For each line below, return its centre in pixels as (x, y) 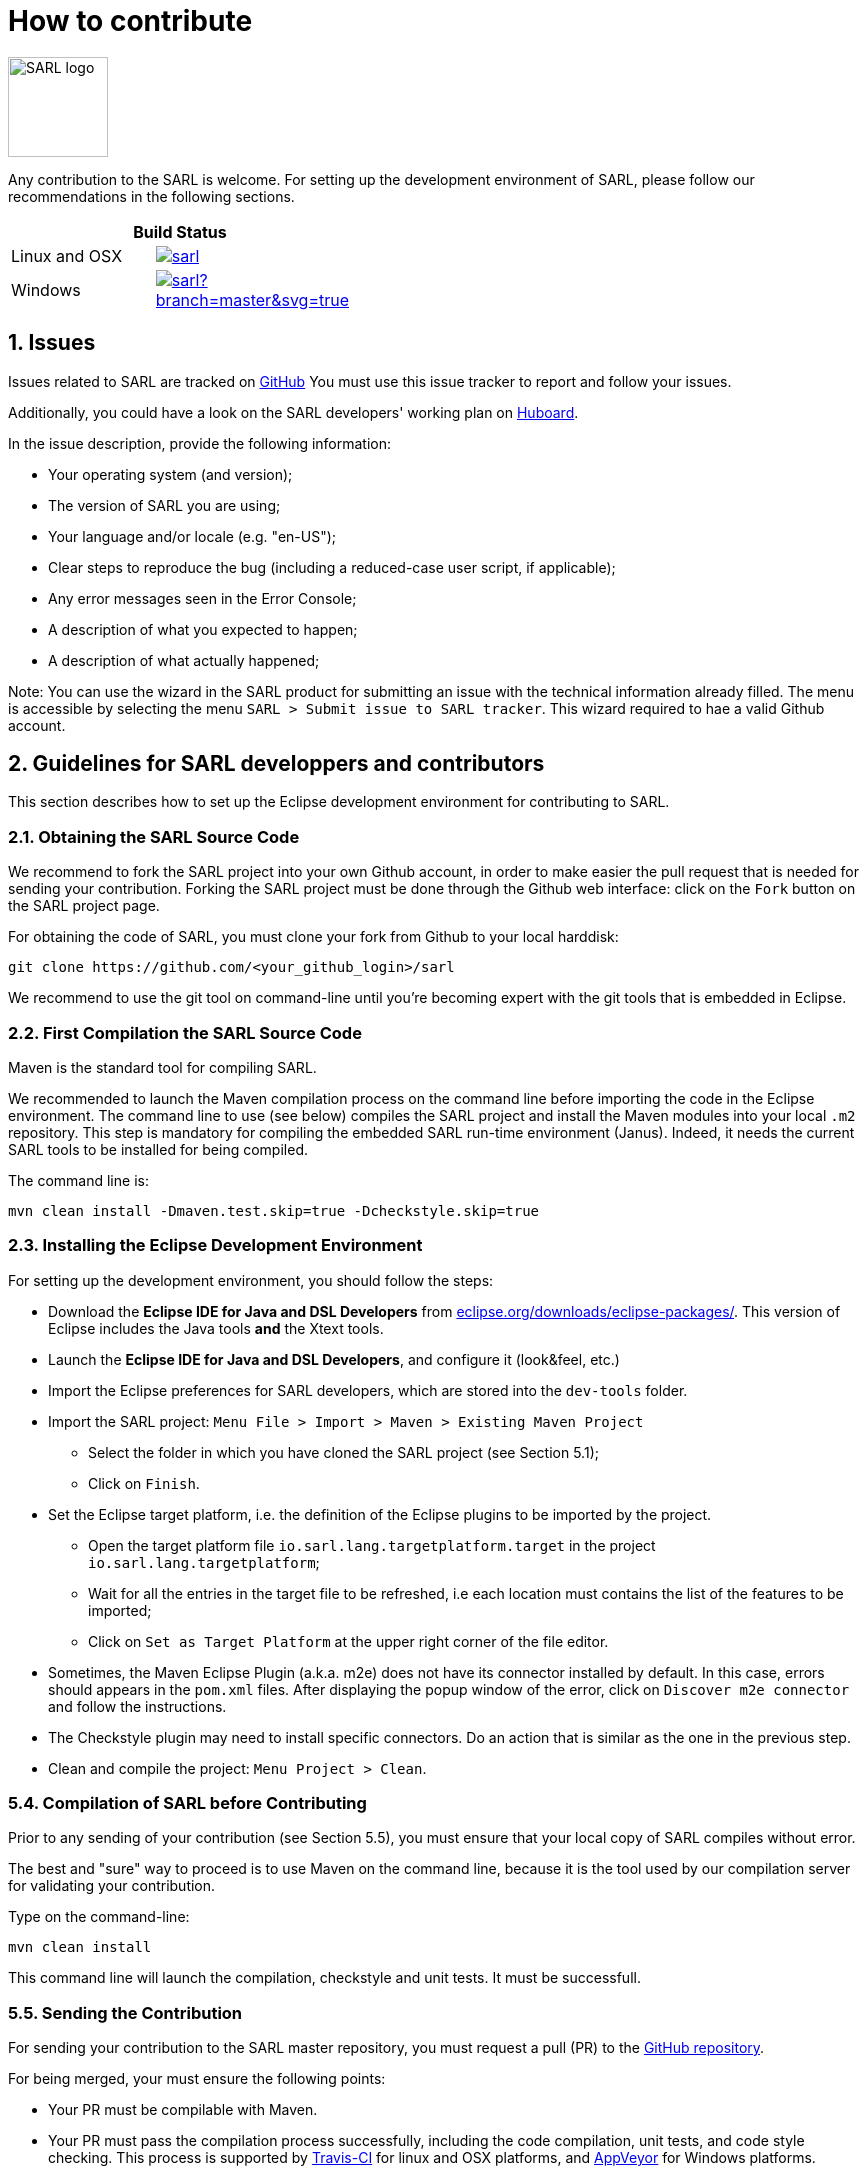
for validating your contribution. (112, 1886)
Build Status (180, 231)
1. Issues (52, 343)
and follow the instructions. (137, 1706)
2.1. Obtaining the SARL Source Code (154, 836)
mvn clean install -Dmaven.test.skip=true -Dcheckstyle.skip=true (274, 1210)
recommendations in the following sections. (151, 196)
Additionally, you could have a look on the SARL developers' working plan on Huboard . (293, 412)
